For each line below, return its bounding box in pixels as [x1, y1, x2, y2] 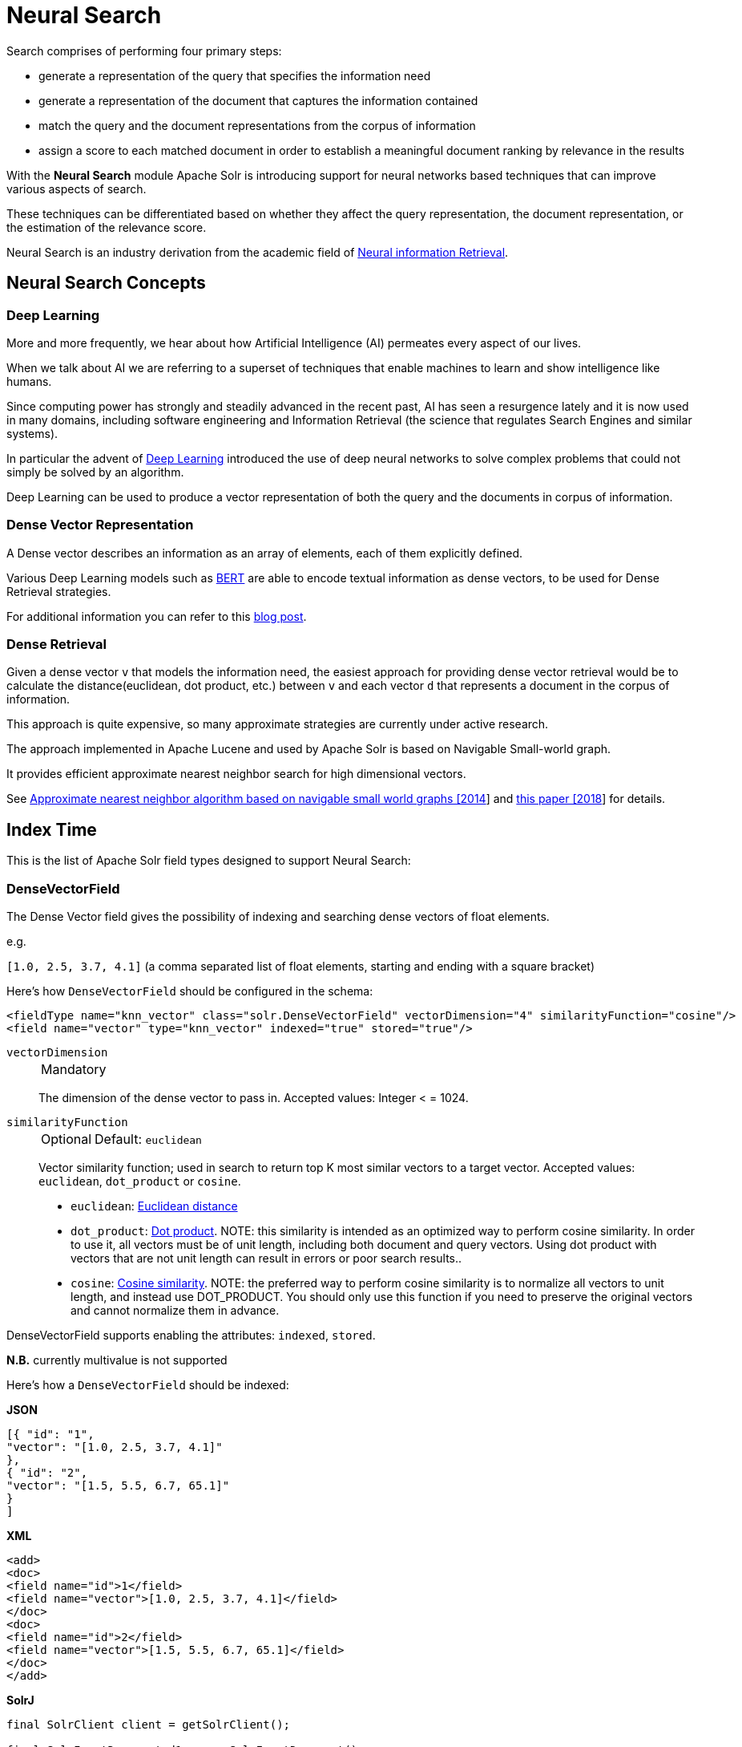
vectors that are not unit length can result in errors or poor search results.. [71, 1251, 462, 1266]
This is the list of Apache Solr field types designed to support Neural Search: [6, 853, 411, 868]
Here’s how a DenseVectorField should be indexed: [6, 1378, 289, 1392]
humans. [6, 374, 52, 388]
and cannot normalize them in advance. [71, 1303, 280, 1318]
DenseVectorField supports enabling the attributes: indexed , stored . [6, 1328, 376, 1343]
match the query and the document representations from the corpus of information [38, 118, 476, 132]
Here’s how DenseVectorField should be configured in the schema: [6, 984, 373, 999]
